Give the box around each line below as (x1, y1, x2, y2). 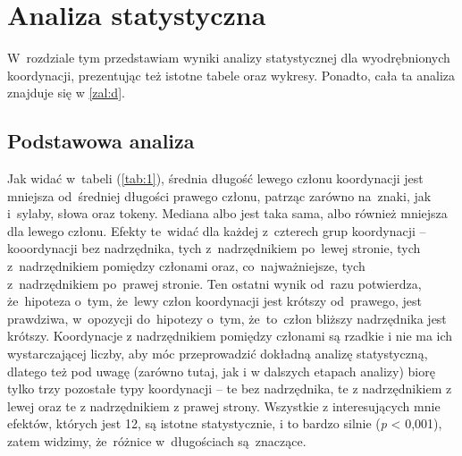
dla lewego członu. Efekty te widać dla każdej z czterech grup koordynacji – (7, 221, 426, 240)
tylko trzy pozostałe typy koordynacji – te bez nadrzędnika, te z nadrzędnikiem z (7, 379, 452, 398)
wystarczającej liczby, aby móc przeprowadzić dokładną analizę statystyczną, (7, 344, 428, 363)
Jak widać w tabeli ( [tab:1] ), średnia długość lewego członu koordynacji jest (7, 169, 424, 188)
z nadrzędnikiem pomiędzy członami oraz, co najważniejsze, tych (7, 257, 365, 275)
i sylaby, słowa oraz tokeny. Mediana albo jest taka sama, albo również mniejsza (7, 204, 448, 223)
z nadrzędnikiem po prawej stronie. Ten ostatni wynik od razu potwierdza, (7, 274, 422, 292)
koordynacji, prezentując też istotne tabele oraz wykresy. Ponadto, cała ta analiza (7, 65, 456, 84)
